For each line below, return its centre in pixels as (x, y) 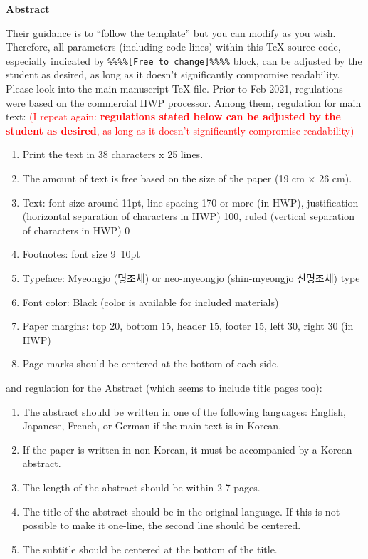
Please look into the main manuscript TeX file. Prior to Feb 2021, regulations (174, 89)
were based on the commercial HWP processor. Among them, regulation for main (184, 102)
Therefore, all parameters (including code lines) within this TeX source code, (173, 47)
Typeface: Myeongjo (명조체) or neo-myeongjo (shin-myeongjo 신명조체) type (191, 277)
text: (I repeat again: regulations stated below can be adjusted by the (173, 116)
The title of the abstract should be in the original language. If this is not (181, 511)
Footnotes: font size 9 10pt (81, 254)
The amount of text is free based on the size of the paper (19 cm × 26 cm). (187, 178)
